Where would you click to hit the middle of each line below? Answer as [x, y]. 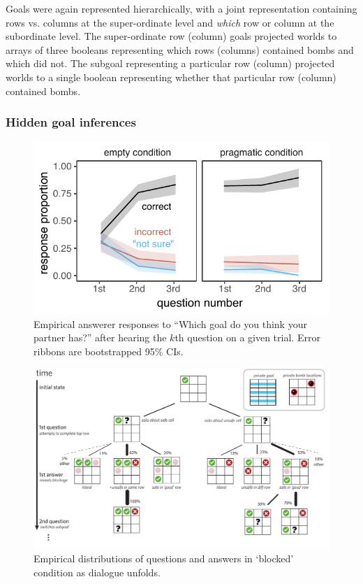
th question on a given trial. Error [247, 337]
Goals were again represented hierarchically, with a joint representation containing [181, 8]
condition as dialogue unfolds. [97, 572]
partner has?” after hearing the [100, 337]
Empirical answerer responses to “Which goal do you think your [170, 323]
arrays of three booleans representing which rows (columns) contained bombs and [180, 49]
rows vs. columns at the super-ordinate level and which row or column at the [170, 22]
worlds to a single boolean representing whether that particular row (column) [171, 77]
